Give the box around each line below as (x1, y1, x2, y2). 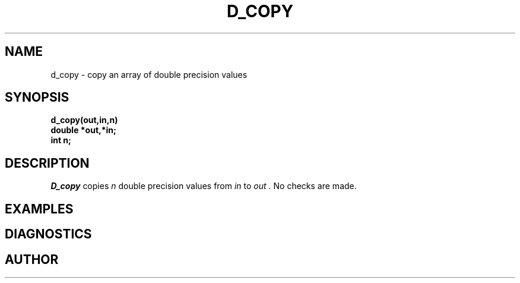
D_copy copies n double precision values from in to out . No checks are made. (50, 181, 357, 191)
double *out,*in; (50, 125, 116, 136)
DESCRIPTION (5, 155, 90, 171)
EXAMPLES (5, 201, 74, 216)
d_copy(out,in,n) (50, 115, 118, 125)
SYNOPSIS (5, 90, 69, 105)
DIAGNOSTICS (5, 227, 92, 242)
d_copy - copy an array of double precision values (50, 69, 248, 80)
